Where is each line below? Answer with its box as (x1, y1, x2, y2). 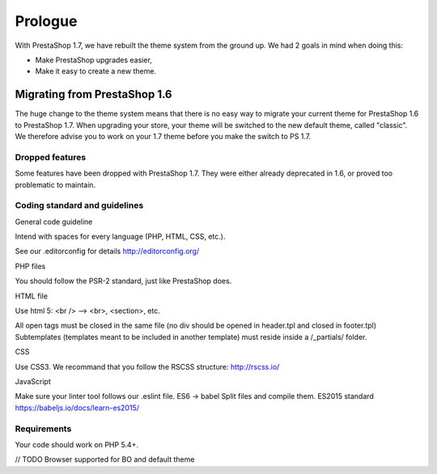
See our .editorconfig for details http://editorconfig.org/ (15, 247, 200, 256)
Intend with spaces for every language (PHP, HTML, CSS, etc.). (15, 231, 226, 242)
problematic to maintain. (15, 180, 96, 189)
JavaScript (15, 376, 52, 386)
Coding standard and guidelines (15, 200, 144, 211)
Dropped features (15, 151, 87, 163)
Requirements (15, 423, 72, 434)
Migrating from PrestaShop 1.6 (15, 87, 172, 101)
